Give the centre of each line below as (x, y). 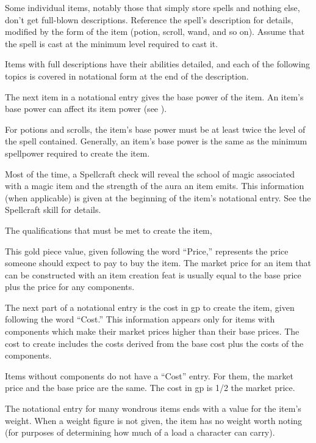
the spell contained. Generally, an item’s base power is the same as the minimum (156, 141)
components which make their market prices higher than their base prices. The (152, 331)
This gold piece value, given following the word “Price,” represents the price (147, 251)
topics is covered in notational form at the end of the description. (127, 76)
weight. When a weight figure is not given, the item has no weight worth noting (154, 420)
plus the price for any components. (70, 287)
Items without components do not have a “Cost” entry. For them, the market (149, 375)
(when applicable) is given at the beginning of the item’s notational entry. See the (158, 197)
